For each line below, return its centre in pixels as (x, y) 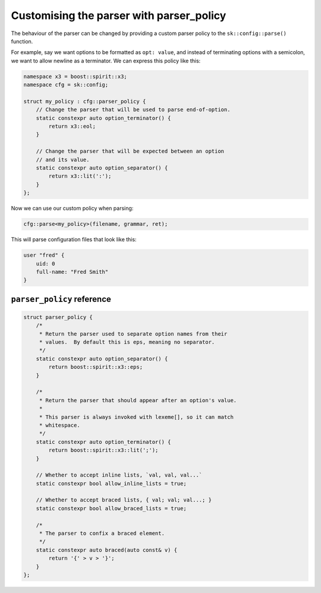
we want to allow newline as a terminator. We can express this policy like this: (106, 61)
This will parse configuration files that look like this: (74, 239)
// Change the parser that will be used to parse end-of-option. (133, 110)
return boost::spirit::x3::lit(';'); (103, 450)
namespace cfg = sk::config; (66, 85)
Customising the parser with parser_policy (119, 15)
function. (22, 41)
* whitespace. (59, 425)
